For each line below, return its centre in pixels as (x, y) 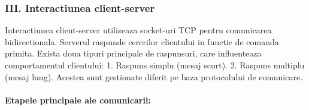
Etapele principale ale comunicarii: (78, 100)
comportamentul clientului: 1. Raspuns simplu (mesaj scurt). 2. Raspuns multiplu (155, 65)
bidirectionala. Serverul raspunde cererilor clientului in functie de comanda (142, 41)
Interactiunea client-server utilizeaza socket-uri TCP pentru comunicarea (138, 30)
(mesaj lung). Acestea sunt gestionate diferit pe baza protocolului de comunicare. (154, 76)
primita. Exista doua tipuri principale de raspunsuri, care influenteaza (133, 53)
